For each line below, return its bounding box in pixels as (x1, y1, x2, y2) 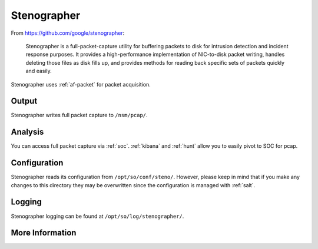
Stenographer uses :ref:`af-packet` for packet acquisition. (11, 81, 151, 88)
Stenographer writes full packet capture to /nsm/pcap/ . (11, 112, 148, 119)
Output (11, 96, 38, 106)
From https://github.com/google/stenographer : (11, 29, 125, 36)
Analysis (11, 127, 44, 137)
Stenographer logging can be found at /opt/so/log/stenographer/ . (11, 213, 184, 220)
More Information (11, 228, 77, 238)
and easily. (25, 68, 52, 75)
